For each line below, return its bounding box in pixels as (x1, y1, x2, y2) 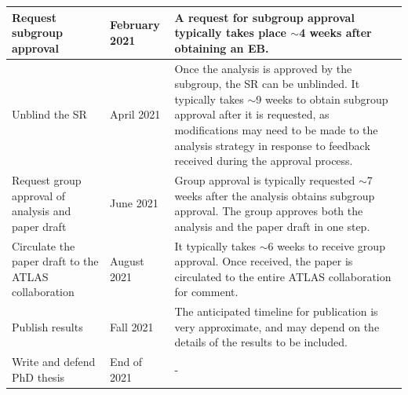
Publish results (12, 318, 83, 335)
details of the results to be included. (174, 334, 348, 350)
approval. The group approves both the (174, 203, 363, 219)
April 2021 (110, 106, 161, 123)
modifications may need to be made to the (174, 121, 378, 137)
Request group (12, 171, 82, 188)
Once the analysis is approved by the (174, 60, 352, 76)
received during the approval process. (174, 152, 353, 169)
